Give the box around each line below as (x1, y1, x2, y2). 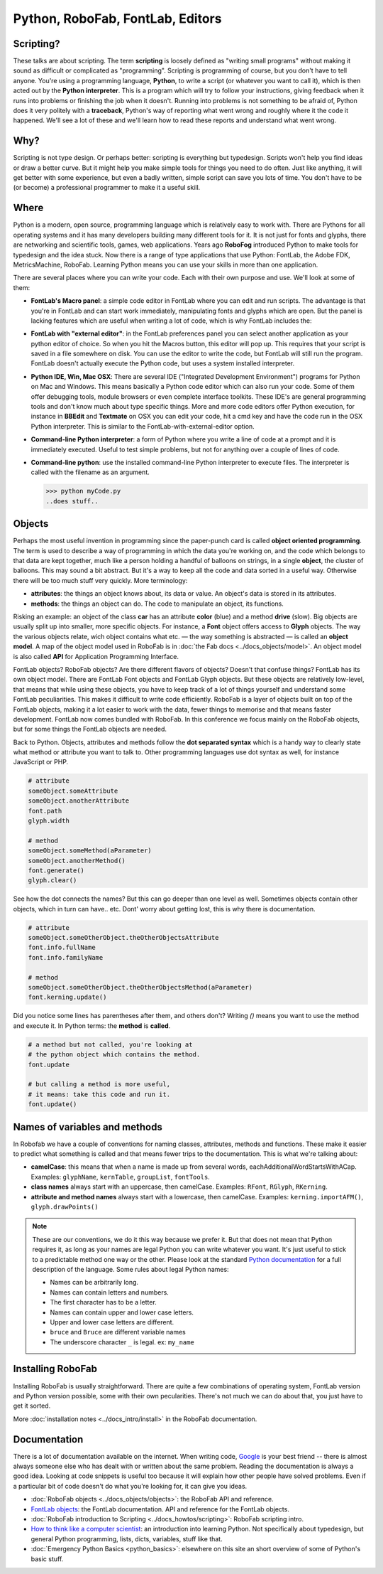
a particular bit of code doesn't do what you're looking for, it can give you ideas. (13, 1482, 248, 1490)
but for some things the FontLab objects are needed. (13, 725, 167, 734)
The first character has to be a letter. (50, 1298, 157, 1307)
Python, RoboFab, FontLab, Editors (13, 11, 222, 26)
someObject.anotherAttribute (28, 797, 130, 805)
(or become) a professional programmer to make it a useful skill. (13, 183, 201, 192)
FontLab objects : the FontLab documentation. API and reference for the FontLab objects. (30, 1504, 290, 1514)
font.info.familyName (28, 953, 104, 961)
